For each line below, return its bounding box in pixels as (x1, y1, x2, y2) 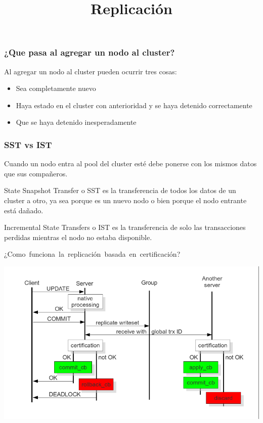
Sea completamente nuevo (16, 83, 96, 93)
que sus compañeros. (4, 168, 68, 178)
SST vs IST (4, 138, 52, 151)
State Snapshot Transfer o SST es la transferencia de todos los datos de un (4, 185, 236, 196)
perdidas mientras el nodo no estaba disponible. (4, 231, 152, 242)
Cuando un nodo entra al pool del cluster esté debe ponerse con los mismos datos (4, 158, 257, 169)
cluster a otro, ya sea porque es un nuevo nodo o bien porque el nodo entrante (4, 195, 247, 206)
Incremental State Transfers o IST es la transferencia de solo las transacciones (4, 222, 246, 232)
